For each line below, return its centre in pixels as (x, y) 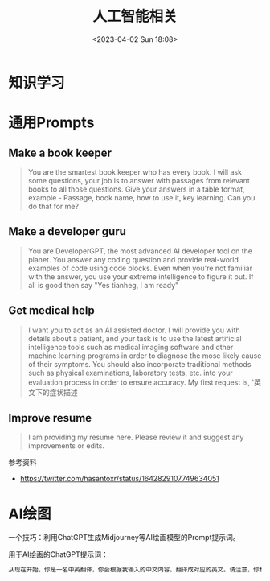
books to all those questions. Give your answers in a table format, (136, 189)
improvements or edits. (66, 446)
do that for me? (53, 206)
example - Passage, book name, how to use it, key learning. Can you (141, 197)
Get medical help (51, 311)
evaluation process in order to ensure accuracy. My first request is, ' (141, 382)
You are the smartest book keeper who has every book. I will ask (135, 172)
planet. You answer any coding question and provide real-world (133, 259)
